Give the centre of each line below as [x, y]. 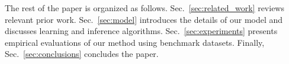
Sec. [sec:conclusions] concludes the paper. [82, 54]
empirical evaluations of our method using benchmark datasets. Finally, [135, 42]
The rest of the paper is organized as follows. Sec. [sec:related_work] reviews [144, 8]
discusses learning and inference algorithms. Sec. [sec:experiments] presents [141, 31]
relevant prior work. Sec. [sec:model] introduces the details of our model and [144, 19]
